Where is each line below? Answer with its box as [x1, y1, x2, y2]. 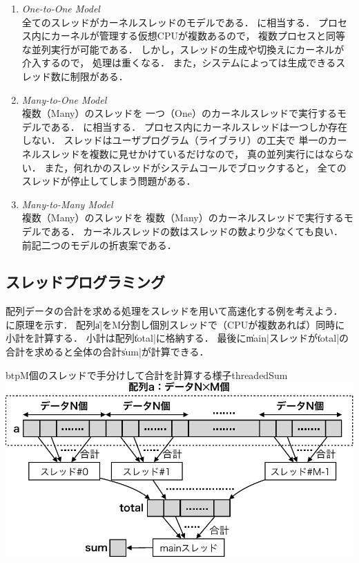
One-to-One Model [21, 1, 100, 15]
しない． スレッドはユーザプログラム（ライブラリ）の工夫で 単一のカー [21, 133, 347, 147]
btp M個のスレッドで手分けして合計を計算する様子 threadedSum [6, 367, 288, 382]
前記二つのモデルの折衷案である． [21, 237, 177, 252]
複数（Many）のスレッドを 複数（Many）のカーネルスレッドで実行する [21, 210, 344, 225]
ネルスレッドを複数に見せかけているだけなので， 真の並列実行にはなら [21, 146, 344, 160]
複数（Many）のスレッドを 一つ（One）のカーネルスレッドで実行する [21, 106, 337, 120]
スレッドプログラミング [6, 271, 165, 293]
